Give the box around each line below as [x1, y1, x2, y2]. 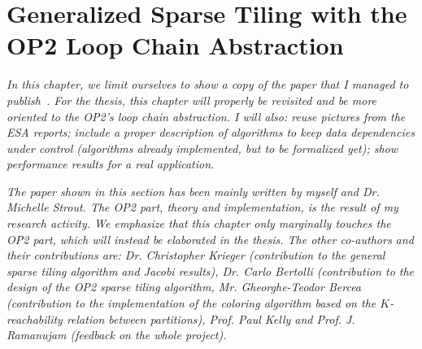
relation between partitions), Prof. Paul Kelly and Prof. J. [66, 310, 355, 327]
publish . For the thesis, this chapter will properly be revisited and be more [7, 91, 377, 108]
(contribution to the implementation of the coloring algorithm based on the [7, 294, 376, 312]
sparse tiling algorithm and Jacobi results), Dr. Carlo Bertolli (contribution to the [7, 262, 415, 279]
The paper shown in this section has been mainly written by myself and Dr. [7, 182, 380, 199]
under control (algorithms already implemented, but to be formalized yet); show [7, 139, 398, 156]
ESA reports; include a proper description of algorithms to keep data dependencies [7, 124, 415, 141]
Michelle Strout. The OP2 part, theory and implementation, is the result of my [7, 198, 398, 216]
